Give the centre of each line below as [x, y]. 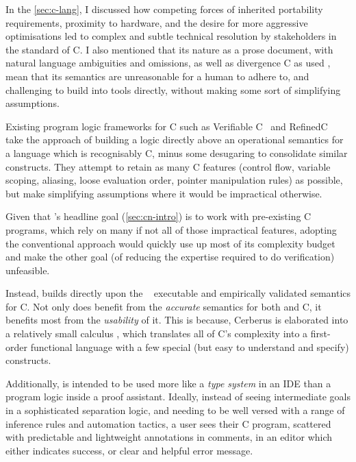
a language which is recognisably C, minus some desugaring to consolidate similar [177, 153]
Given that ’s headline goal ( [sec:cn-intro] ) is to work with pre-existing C [158, 216]
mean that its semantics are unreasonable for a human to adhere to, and [157, 76]
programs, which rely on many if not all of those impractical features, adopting [171, 229]
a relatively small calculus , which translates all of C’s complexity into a [157, 333]
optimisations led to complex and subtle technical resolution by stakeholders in [171, 36]
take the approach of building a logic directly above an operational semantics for [175, 139]
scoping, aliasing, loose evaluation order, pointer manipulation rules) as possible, [174, 180]
